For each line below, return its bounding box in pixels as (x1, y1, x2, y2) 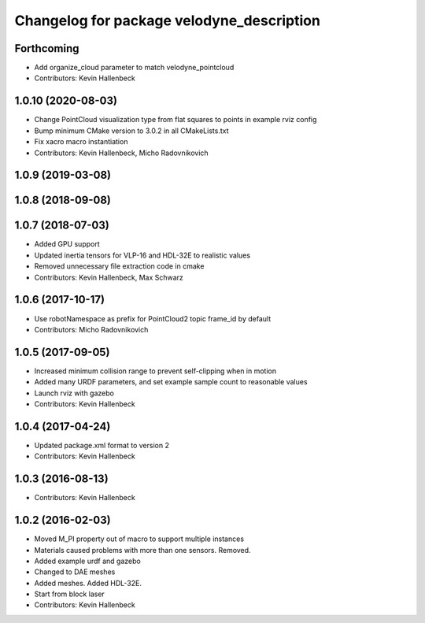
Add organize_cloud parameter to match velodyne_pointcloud (34, 63, 235, 72)
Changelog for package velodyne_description (14, 12, 320, 29)
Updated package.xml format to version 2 (34, 440, 169, 450)
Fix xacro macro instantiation (34, 137, 128, 146)
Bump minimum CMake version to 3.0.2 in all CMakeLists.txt (34, 126, 229, 135)
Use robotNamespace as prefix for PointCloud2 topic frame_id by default (34, 313, 272, 323)
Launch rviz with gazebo (34, 388, 114, 398)
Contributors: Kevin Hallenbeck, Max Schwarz (34, 273, 184, 282)
